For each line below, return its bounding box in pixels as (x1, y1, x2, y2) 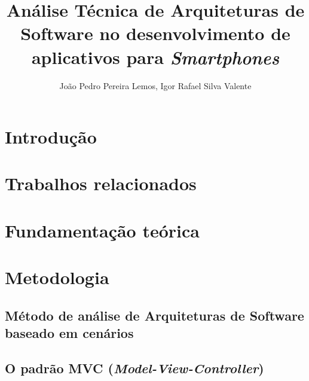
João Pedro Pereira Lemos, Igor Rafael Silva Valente (59, 79, 252, 92)
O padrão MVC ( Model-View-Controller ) (5, 358, 264, 377)
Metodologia (5, 265, 109, 289)
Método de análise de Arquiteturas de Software (5, 306, 304, 324)
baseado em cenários (5, 324, 134, 342)
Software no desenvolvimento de (20, 21, 290, 45)
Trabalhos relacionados (5, 171, 197, 196)
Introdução (5, 124, 97, 149)
